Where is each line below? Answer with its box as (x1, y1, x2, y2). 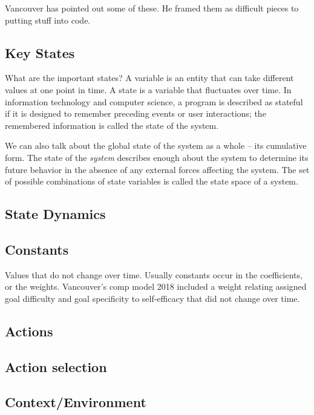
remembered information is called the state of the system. (5, 119, 219, 131)
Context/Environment (5, 393, 146, 411)
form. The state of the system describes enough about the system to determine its (5, 151, 309, 163)
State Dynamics (5, 204, 106, 223)
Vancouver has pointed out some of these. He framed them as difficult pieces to (5, 2, 299, 14)
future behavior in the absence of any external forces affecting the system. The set (5, 163, 310, 175)
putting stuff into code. (5, 13, 91, 26)
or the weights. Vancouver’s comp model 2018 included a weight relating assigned (5, 280, 307, 293)
